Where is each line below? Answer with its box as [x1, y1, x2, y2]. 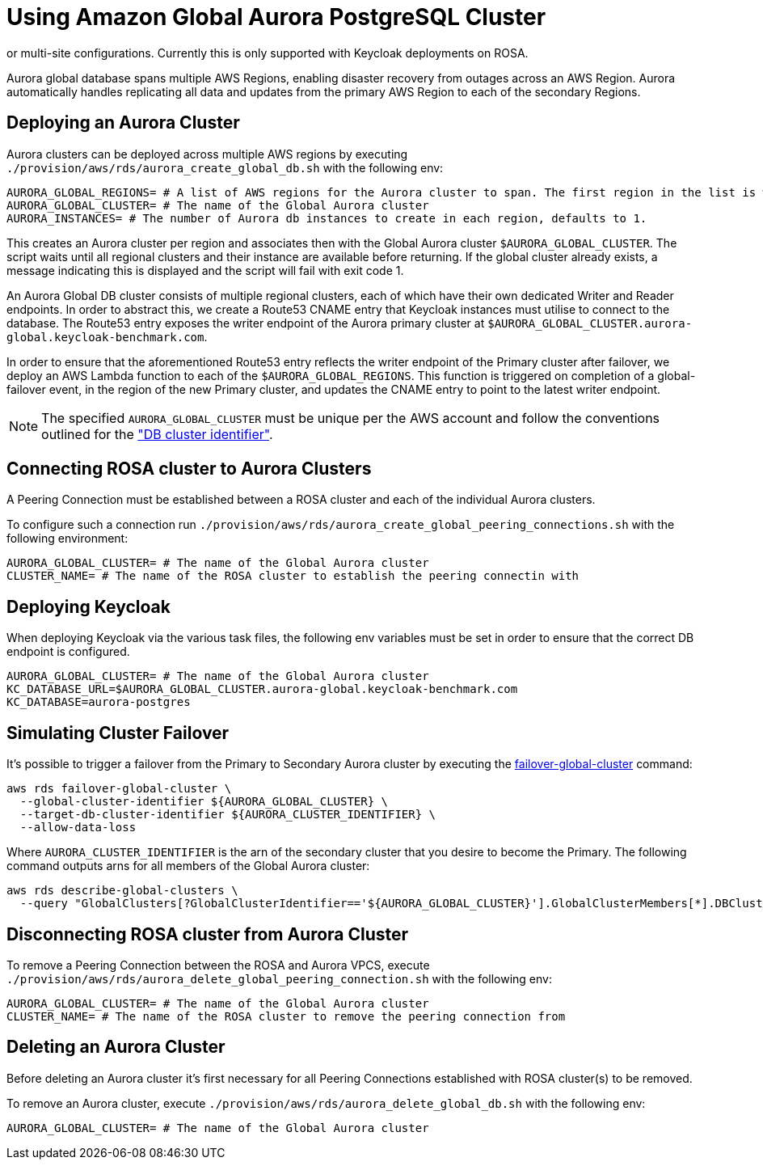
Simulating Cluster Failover [6, 722, 230, 743]
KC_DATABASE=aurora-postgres [6, 695, 191, 709]
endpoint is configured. [6, 644, 130, 659]
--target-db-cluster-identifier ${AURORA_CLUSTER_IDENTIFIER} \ [19, 808, 436, 822]
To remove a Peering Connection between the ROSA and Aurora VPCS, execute [6, 957, 430, 972]
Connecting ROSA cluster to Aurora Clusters [6, 458, 372, 479]
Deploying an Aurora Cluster [6, 112, 240, 133]
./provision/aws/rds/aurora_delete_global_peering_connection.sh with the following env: [6, 971, 552, 986]
